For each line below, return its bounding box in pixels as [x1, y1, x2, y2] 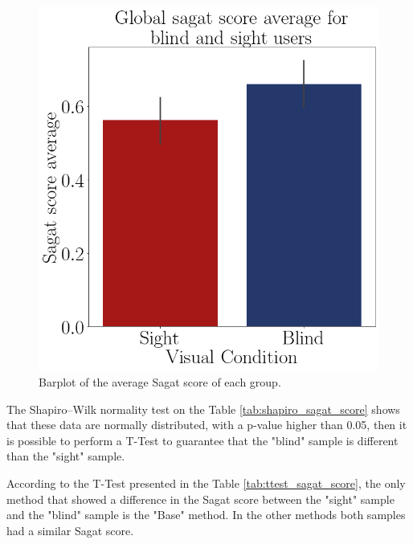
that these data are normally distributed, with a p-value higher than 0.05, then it [6, 416, 407, 433]
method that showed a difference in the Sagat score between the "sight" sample [6, 490, 395, 507]
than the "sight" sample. [6, 448, 125, 464]
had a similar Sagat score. [6, 522, 134, 538]
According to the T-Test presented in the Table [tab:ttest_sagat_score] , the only [6, 475, 406, 492]
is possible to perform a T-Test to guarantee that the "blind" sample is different [6, 432, 399, 448]
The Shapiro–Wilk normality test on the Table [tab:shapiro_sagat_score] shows [6, 400, 400, 417]
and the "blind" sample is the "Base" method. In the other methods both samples [6, 506, 406, 523]
